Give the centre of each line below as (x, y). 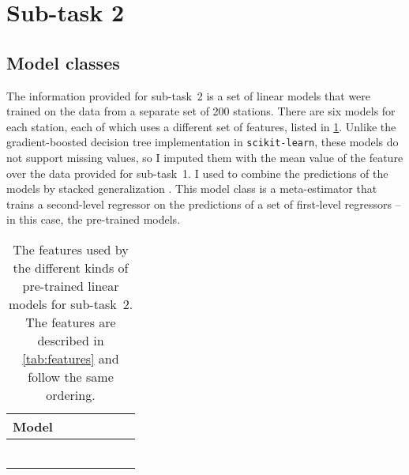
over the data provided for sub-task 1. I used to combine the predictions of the (197, 173)
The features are (71, 322)
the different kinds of (71, 267)
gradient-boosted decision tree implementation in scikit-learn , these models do (203, 142)
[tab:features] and (71, 358)
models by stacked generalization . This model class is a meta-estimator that (192, 188)
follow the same (71, 376)
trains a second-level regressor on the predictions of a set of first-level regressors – (204, 204)
